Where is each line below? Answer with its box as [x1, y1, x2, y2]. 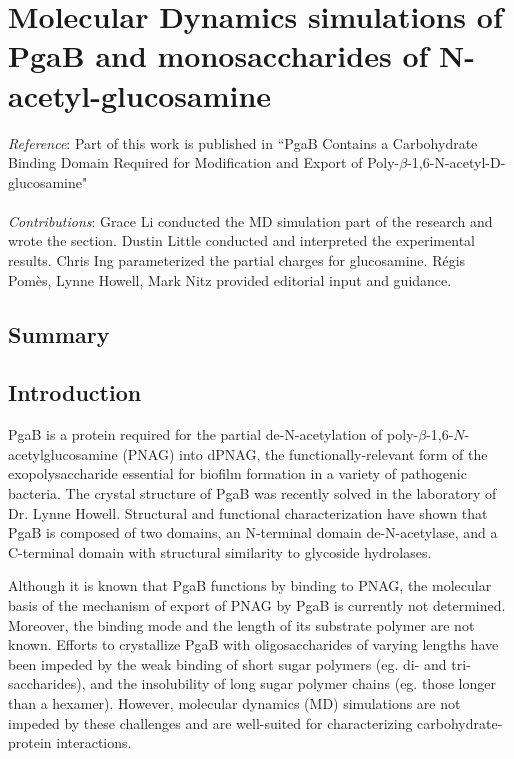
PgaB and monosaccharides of [8, 35, 429, 76]
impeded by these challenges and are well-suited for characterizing [8, 712, 413, 733]
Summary [8, 318, 110, 349]
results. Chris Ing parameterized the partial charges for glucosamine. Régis [8, 250, 466, 271]
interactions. [56, 732, 132, 753]
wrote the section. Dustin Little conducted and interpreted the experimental [8, 230, 475, 251]
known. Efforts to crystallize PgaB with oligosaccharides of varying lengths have [8, 634, 499, 655]
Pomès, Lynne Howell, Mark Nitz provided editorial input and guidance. [8, 269, 452, 290]
